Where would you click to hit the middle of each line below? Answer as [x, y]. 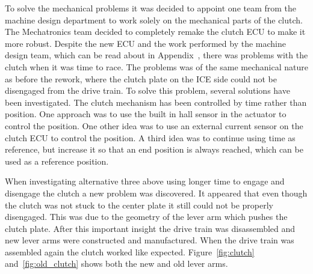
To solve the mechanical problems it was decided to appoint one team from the [151, 8]
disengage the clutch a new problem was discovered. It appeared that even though [156, 193]
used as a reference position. [57, 161]
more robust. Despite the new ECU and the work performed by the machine [145, 43]
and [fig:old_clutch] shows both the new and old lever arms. [116, 263]
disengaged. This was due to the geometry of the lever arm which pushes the [146, 217]
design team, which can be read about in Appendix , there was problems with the [156, 55]
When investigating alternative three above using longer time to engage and [145, 181]
